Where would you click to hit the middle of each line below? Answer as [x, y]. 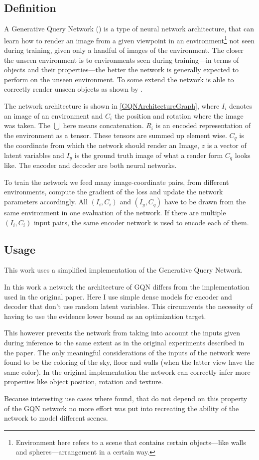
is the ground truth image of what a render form [149, 155]
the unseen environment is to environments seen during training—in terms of [122, 60]
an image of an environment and [54, 115]
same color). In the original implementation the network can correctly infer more [127, 372]
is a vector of [227, 145]
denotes [240, 106]
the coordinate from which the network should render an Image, [102, 145]
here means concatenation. [103, 125]
